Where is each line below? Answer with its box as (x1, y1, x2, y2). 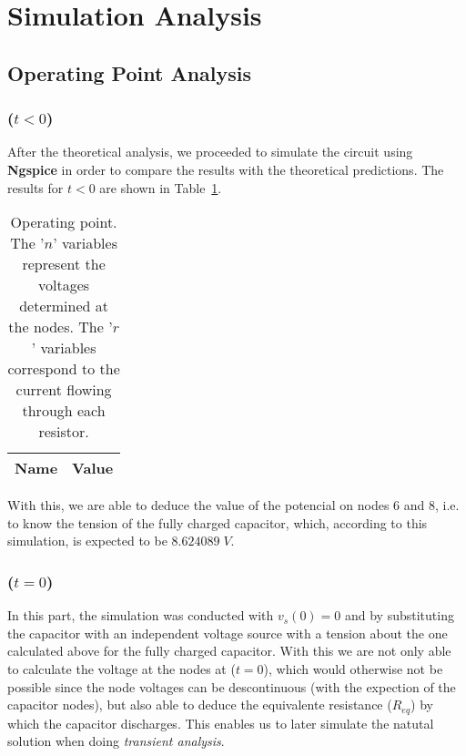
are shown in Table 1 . (99, 178, 222, 197)
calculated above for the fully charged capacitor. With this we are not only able (7, 641, 451, 660)
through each (22, 400, 106, 422)
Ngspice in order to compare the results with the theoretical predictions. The (7, 159, 444, 179)
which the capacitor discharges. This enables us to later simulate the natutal (7, 713, 434, 732)
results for (7, 178, 64, 197)
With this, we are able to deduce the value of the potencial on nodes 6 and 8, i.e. (7, 495, 460, 515)
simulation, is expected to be (7, 531, 167, 550)
